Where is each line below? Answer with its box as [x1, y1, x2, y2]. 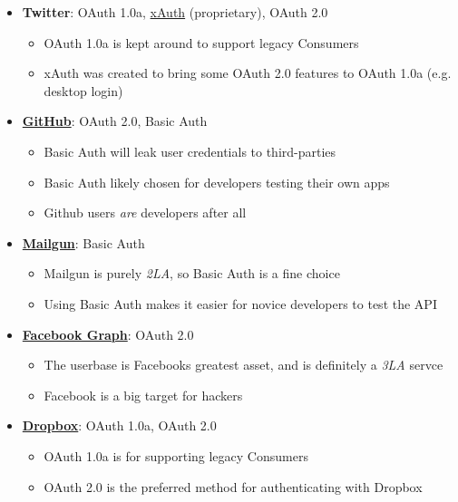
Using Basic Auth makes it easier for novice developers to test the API [44, 294, 437, 313]
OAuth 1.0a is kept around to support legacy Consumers [44, 33, 359, 52]
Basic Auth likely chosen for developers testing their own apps [44, 172, 390, 191]
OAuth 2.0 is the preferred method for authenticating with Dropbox [44, 477, 423, 496]
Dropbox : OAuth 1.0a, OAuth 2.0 [22, 416, 217, 435]
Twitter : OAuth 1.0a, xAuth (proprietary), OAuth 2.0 [22, 3, 328, 21]
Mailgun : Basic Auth [22, 233, 145, 252]
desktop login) [44, 81, 123, 100]
